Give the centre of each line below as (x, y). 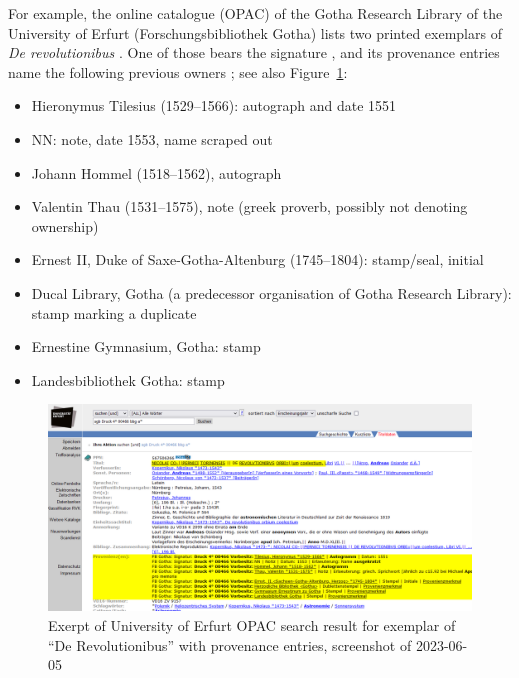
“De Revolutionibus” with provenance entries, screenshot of (230, 644)
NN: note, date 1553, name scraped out (152, 138)
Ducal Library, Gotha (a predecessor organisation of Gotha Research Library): (271, 292)
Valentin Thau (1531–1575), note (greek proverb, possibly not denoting (249, 206)
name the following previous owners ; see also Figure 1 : (178, 71)
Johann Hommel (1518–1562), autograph (156, 172)
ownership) (65, 225)
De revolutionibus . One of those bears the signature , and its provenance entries (254, 52)
